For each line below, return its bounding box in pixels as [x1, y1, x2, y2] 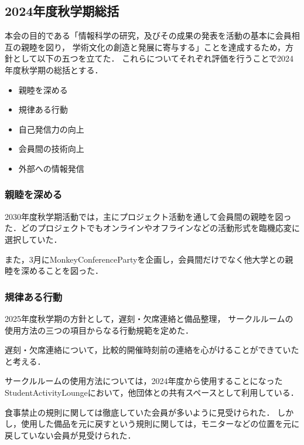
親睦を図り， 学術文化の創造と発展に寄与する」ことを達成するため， [21, 40, 285, 53]
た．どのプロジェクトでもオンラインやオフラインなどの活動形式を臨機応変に [5, 222, 300, 234]
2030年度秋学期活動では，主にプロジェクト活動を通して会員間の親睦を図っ [5, 210, 292, 222]
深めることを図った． [21, 264, 103, 277]
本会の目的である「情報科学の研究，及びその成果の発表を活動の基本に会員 [5, 29, 292, 42]
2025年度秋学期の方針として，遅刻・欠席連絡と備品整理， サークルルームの [5, 312, 293, 324]
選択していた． [5, 233, 62, 245]
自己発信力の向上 [18, 123, 84, 135]
